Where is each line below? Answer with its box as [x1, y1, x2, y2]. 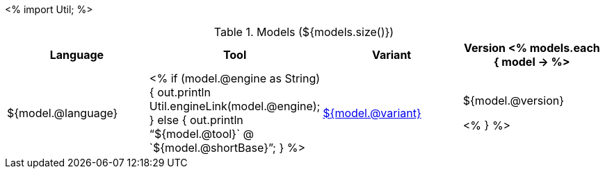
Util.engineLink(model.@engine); [149, 99, 321, 113]
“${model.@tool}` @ [149, 127, 255, 141]
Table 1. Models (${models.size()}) [213, 25, 394, 39]
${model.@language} [7, 106, 118, 120]
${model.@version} [462, 94, 565, 107]
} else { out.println [149, 113, 243, 127]
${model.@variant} [323, 106, 421, 120]
